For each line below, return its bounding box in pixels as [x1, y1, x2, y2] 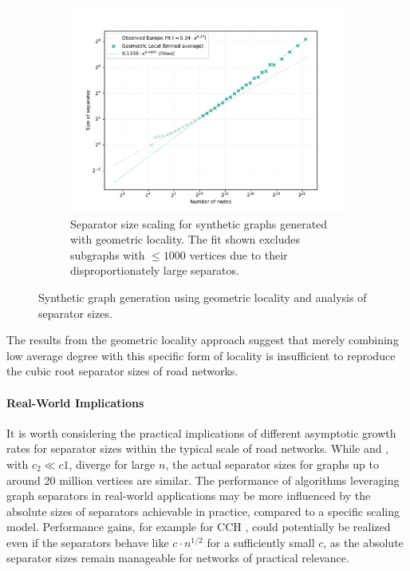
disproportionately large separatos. [70, 262, 239, 279]
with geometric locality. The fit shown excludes [70, 231, 300, 248]
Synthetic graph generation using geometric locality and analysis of [38, 288, 367, 305]
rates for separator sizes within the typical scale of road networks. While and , [6, 440, 389, 457]
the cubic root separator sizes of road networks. [6, 363, 239, 379]
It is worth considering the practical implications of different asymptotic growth [6, 424, 396, 441]
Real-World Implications [6, 394, 144, 410]
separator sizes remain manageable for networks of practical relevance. [6, 549, 349, 566]
